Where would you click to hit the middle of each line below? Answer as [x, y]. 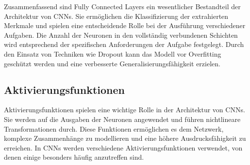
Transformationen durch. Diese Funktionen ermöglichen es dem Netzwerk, [114, 128]
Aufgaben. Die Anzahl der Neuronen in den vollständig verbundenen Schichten [121, 35]
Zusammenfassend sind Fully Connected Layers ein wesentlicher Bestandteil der [122, 6]
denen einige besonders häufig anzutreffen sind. [74, 157]
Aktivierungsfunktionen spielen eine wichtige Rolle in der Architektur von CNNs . [125, 110]
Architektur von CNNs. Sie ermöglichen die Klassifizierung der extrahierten [116, 16]
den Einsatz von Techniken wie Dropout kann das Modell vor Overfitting [113, 53]
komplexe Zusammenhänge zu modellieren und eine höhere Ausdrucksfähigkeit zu [125, 138]
